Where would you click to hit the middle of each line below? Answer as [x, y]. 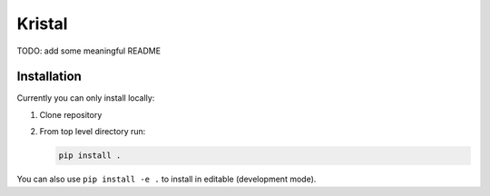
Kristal [42, 24]
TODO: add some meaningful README [89, 51]
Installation [49, 77]
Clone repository [71, 114]
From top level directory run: [93, 132]
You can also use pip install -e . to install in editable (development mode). [167, 179]
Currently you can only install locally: [86, 98]
